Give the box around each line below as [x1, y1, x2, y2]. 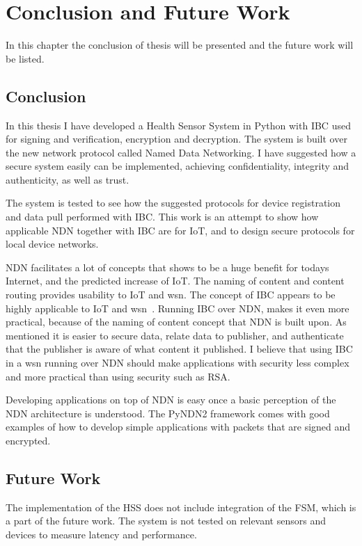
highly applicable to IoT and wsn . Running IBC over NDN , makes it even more [6, 300, 349, 315]
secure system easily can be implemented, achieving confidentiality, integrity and [6, 159, 349, 173]
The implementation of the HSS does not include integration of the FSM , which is [6, 499, 356, 514]
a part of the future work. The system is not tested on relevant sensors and [6, 513, 326, 528]
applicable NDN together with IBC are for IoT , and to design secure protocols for [6, 223, 355, 237]
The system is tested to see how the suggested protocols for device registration [6, 195, 341, 210]
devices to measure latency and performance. [6, 527, 197, 541]
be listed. [6, 51, 45, 65]
